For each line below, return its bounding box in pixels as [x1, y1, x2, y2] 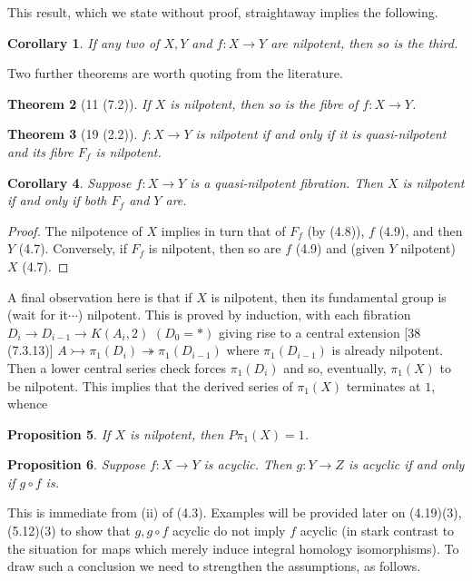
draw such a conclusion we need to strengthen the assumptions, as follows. [7, 556, 421, 576]
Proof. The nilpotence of [7, 221, 143, 240]
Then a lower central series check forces [7, 358, 227, 377]
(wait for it [7, 305, 68, 324]
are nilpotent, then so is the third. [270, 33, 458, 52]
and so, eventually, [283, 358, 387, 377]
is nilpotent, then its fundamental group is [211, 287, 447, 306]
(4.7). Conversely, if [18, 239, 127, 258]
